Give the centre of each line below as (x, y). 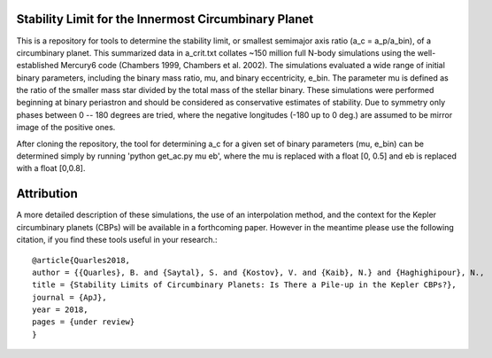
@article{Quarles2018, (81, 260)
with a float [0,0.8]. (51, 168)
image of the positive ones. (66, 128)
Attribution (47, 194)
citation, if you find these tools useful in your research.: (117, 240)
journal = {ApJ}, (69, 297)
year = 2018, (60, 310)
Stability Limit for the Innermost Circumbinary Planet (165, 19)
